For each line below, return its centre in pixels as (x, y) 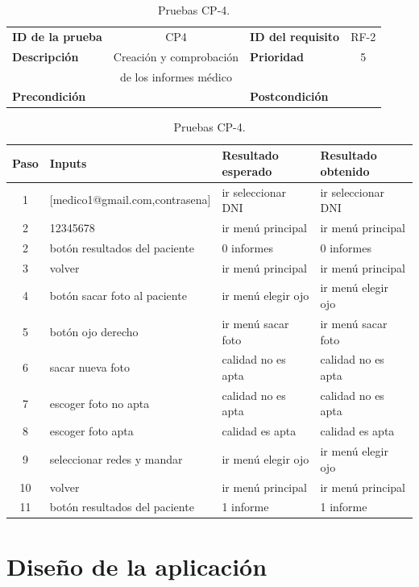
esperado (247, 171)
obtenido (345, 171)
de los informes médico (176, 76)
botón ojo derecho (94, 331)
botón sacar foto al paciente (118, 296)
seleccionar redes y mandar (116, 458)
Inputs (68, 162)
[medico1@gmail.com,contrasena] (130, 200)
